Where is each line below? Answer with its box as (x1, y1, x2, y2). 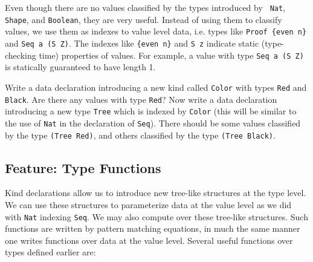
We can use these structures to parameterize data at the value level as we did (5, 198, 292, 211)
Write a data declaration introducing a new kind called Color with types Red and (5, 80, 307, 93)
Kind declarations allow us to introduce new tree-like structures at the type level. (5, 186, 306, 199)
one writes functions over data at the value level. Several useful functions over (5, 234, 293, 246)
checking (5, 48, 36, 61)
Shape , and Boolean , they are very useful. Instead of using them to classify (5, 13, 282, 25)
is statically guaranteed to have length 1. (5, 61, 156, 73)
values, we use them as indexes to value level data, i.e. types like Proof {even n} (5, 25, 307, 38)
